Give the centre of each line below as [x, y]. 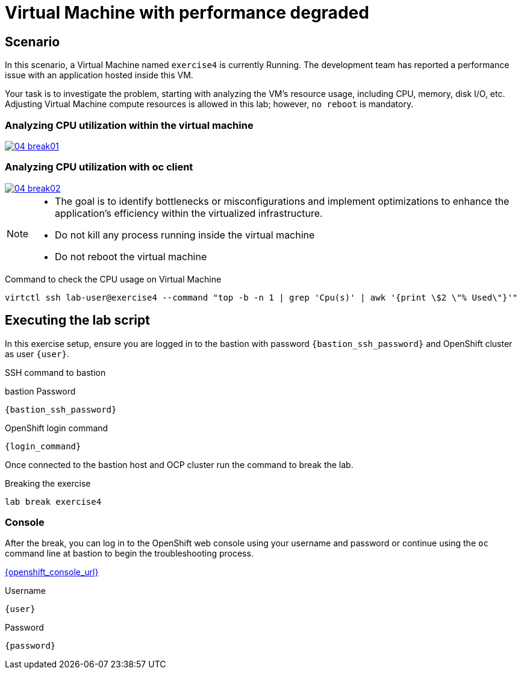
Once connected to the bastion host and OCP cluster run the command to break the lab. [179, 464]
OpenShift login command [57, 428]
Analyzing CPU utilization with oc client [99, 167]
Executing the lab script [77, 320]
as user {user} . [37, 354]
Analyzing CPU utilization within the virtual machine [129, 125]
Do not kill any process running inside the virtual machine [185, 235]
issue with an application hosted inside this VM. [99, 75]
